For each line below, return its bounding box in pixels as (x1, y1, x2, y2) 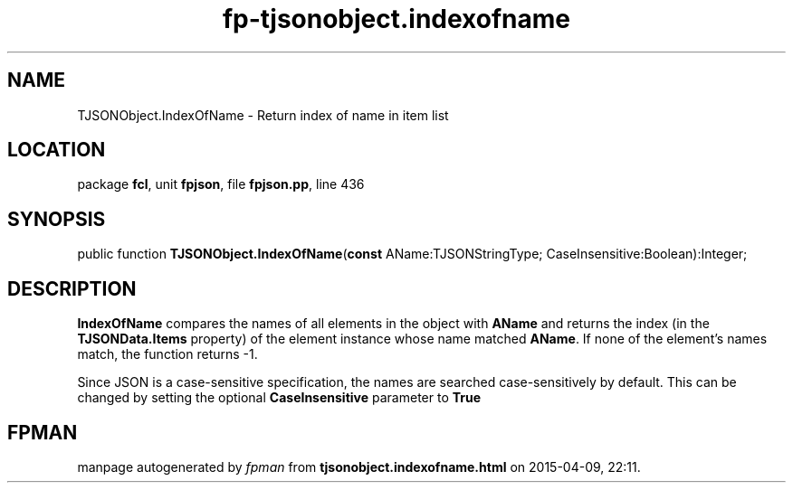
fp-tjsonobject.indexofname (222, 4, 571, 34)
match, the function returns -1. (77, 346, 258, 363)
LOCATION (7, 138, 106, 162)
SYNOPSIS (7, 207, 106, 231)
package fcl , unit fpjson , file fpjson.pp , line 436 (77, 176, 365, 193)
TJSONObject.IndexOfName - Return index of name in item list (77, 107, 449, 123)
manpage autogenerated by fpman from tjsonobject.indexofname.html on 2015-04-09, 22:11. (77, 458, 641, 475)
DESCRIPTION (7, 277, 137, 300)
